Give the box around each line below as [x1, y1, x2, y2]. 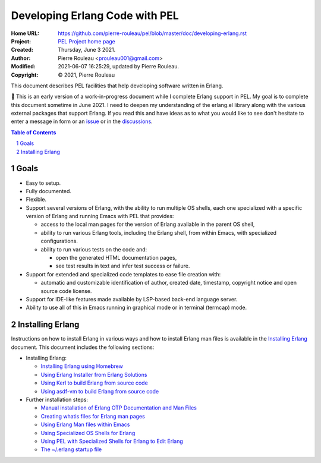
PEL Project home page [58, 37, 116, 45]
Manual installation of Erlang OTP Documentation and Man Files [40, 404, 197, 411]
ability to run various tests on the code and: [40, 245, 147, 253]
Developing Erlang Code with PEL [11, 9, 180, 22]
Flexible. [26, 196, 47, 203]
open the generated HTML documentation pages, [55, 254, 177, 262]
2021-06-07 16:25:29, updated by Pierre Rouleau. [58, 63, 180, 70]
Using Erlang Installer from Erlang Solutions [40, 371, 147, 378]
